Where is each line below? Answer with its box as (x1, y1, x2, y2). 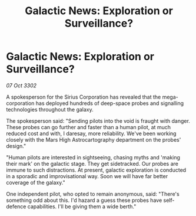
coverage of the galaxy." (6, 179, 66, 186)
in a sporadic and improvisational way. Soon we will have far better (6, 172, 168, 179)
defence (6, 202, 26, 210)
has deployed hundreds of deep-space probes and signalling (35, 99, 184, 107)
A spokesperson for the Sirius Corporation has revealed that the (6, 93, 161, 100)
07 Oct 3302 (6, 81, 37, 89)
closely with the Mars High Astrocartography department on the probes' (6, 136, 181, 143)
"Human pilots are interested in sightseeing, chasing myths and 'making (6, 153, 181, 161)
